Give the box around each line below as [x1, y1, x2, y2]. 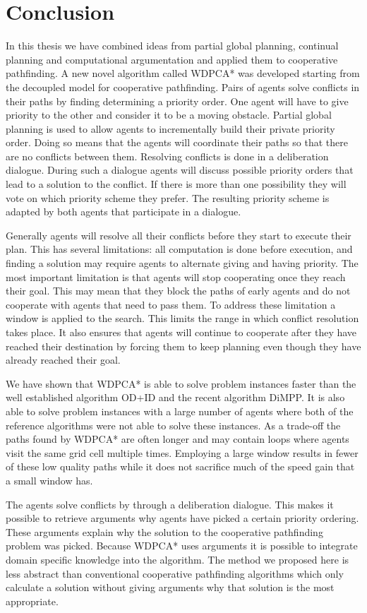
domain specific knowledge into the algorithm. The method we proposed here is [6, 552, 349, 566]
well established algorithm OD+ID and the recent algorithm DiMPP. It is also [6, 390, 345, 405]
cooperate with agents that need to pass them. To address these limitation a [6, 297, 336, 311]
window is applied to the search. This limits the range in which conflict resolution [6, 311, 359, 326]
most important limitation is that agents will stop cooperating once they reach [6, 269, 346, 284]
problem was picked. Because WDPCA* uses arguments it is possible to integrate [6, 538, 358, 553]
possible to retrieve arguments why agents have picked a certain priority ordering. [6, 511, 359, 525]
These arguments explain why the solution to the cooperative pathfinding [6, 524, 323, 539]
